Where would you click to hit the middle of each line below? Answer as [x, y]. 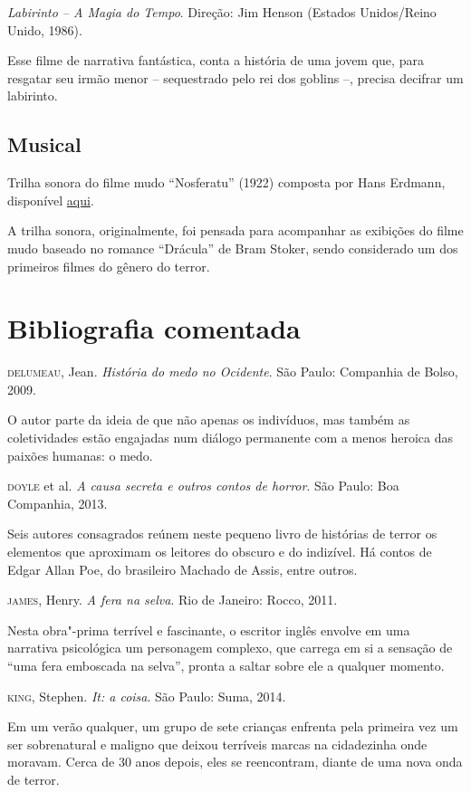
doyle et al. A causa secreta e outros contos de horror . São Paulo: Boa [203, 486]
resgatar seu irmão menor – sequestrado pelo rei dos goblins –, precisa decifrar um [235, 77]
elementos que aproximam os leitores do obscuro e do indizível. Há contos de [220, 552]
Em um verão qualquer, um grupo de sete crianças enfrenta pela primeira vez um [233, 726]
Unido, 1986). [45, 29]
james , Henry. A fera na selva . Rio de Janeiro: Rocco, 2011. [173, 600]
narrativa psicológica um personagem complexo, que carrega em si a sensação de [230, 648]
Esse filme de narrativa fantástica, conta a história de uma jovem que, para [216, 60]
